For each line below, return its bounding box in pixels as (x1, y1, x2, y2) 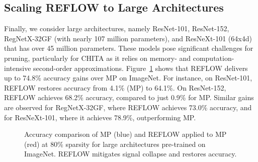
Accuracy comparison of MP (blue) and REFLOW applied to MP (24, 129, 227, 139)
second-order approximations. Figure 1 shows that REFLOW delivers (33, 62, 248, 73)
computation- (193, 52, 234, 63)
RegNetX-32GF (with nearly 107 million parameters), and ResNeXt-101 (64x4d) (4, 33, 252, 43)
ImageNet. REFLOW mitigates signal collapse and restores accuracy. (24, 148, 237, 159)
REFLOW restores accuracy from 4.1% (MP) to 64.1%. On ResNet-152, (4, 82, 226, 93)
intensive (4, 62, 31, 73)
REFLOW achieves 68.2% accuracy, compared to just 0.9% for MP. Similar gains (4, 92, 254, 103)
